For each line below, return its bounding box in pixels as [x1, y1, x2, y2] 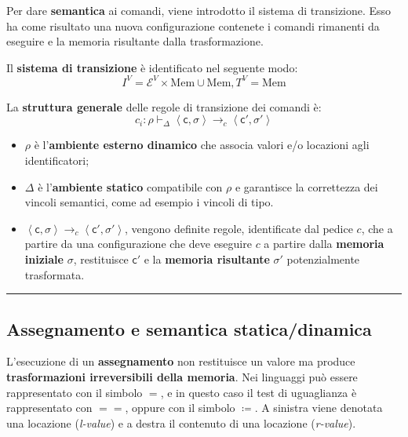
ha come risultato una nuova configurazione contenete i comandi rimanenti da [6, 17, 380, 34]
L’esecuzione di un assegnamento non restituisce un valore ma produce [6, 353, 355, 370]
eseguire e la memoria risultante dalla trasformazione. [6, 33, 264, 49]
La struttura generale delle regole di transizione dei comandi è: [6, 98, 322, 115]
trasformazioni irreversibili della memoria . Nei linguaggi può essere [6, 369, 358, 385]
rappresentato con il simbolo [6, 384, 143, 400]
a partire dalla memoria [264, 235, 384, 252]
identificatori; [24, 152, 89, 169]
